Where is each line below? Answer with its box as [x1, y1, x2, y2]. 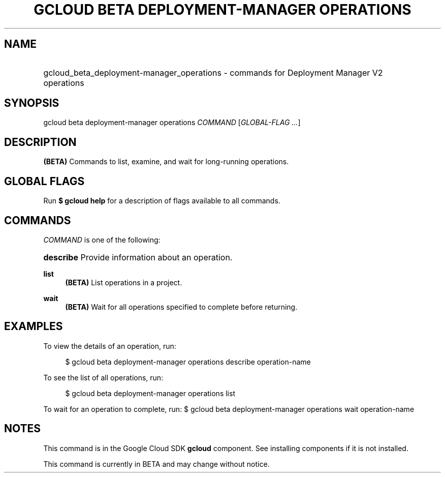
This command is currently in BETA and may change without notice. [43, 459, 270, 468]
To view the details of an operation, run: [43, 341, 176, 350]
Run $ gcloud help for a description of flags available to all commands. [43, 196, 280, 205]
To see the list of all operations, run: [43, 373, 164, 382]
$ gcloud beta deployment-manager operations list [65, 389, 235, 398]
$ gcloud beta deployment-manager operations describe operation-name [65, 357, 311, 366]
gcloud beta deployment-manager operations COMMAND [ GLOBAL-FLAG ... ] [43, 118, 301, 127]
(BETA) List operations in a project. [65, 278, 182, 287]
